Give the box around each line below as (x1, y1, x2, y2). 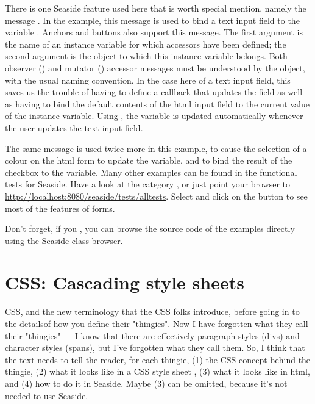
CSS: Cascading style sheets (5, 270, 244, 295)
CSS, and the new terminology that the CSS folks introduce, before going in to (5, 305, 300, 318)
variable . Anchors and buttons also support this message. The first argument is (5, 26, 303, 38)
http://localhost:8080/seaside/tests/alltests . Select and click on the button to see (5, 189, 308, 202)
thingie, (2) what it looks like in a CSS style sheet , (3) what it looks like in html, (5, 365, 310, 378)
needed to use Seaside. (5, 389, 88, 402)
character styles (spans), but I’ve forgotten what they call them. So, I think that (5, 341, 305, 354)
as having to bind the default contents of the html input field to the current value (5, 97, 310, 110)
